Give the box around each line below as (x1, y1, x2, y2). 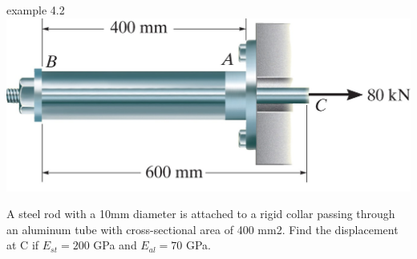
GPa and (93, 237, 137, 253)
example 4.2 (6, 2, 65, 18)
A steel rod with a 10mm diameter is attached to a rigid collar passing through (6, 205, 395, 222)
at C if (6, 237, 39, 253)
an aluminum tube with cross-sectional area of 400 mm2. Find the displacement (6, 221, 399, 237)
